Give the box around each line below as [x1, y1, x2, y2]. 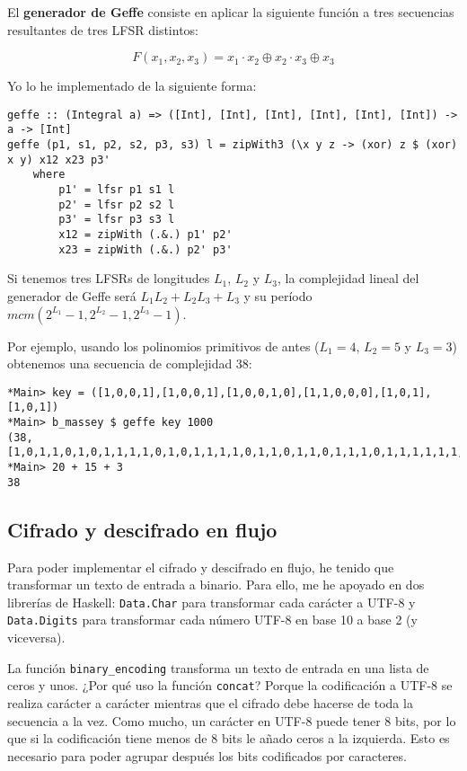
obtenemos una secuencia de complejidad [7, 354, 233, 373]
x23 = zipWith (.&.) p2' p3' [58, 243, 233, 256]
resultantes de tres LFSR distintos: [7, 20, 198, 39]
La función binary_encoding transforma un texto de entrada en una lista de [7, 658, 429, 677]
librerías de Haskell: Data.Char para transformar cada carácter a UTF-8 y [7, 592, 416, 611]
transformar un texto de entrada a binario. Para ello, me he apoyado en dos [7, 575, 425, 594]
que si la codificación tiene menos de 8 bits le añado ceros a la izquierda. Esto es [7, 729, 450, 748]
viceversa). [7, 628, 66, 647]
